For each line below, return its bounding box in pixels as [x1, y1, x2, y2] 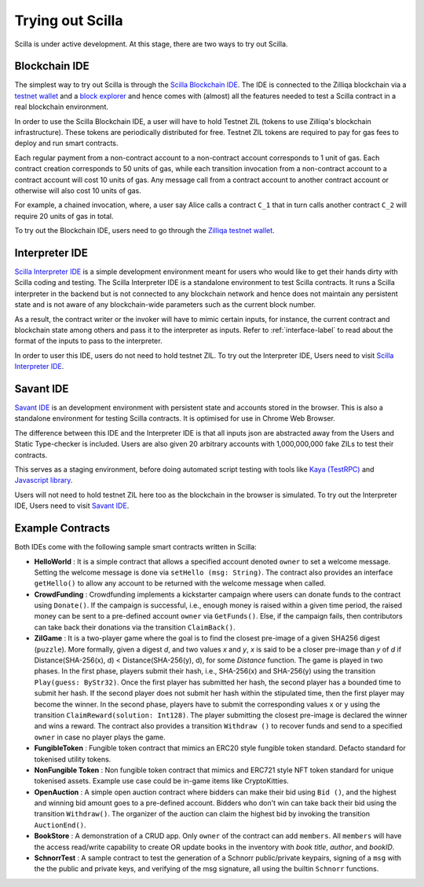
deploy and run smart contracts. [14, 138, 119, 148]
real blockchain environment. [14, 102, 109, 111]
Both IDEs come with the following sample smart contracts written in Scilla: [14, 542, 257, 552]
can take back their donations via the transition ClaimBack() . [34, 622, 236, 632]
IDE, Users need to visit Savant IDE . [14, 501, 130, 510]
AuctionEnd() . [34, 820, 86, 830]
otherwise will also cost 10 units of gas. [14, 185, 141, 195]
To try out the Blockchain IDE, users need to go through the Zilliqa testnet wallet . [14, 226, 275, 235]
